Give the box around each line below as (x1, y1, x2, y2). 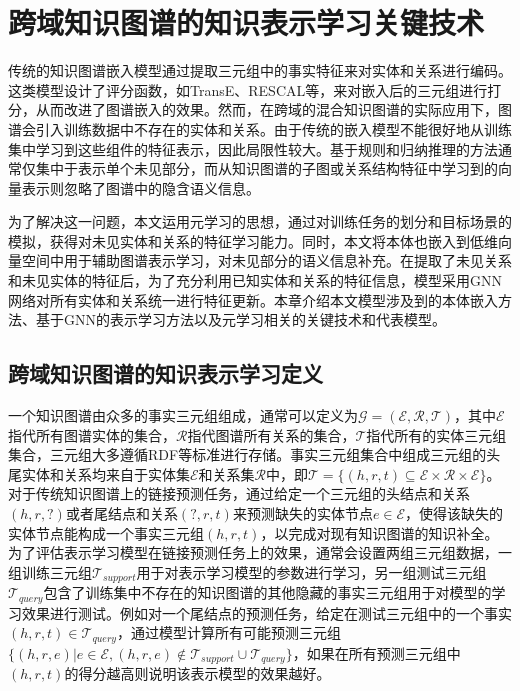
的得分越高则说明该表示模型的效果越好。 (64, 663, 331, 684)
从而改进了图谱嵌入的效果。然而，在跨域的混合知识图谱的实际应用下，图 (35, 99, 512, 120)
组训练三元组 (8, 561, 92, 582)
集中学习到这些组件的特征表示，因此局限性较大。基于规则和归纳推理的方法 (8, 138, 498, 159)
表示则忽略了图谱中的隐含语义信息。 (21, 177, 260, 198)
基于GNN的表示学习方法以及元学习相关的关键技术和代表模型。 (35, 309, 446, 330)
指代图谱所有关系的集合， (187, 424, 356, 445)
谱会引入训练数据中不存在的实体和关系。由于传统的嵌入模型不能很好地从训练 (8, 118, 512, 139)
